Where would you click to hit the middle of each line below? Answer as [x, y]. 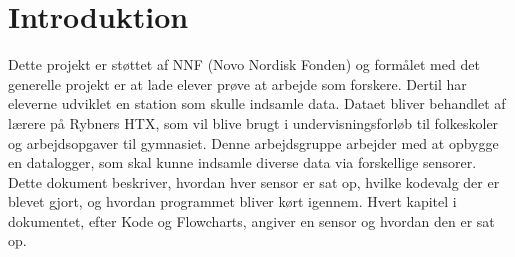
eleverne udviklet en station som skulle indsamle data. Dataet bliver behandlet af [257, 103]
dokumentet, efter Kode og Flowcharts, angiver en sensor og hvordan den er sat [251, 220]
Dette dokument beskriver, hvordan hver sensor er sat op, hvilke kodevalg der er [254, 181]
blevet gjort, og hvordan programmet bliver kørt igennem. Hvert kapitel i [232, 201]
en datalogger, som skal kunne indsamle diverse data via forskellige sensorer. [242, 162]
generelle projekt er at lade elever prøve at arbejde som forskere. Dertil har [237, 83]
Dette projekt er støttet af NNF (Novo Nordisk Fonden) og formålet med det [244, 64]
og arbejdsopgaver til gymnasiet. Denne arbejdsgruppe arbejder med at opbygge [253, 142]
